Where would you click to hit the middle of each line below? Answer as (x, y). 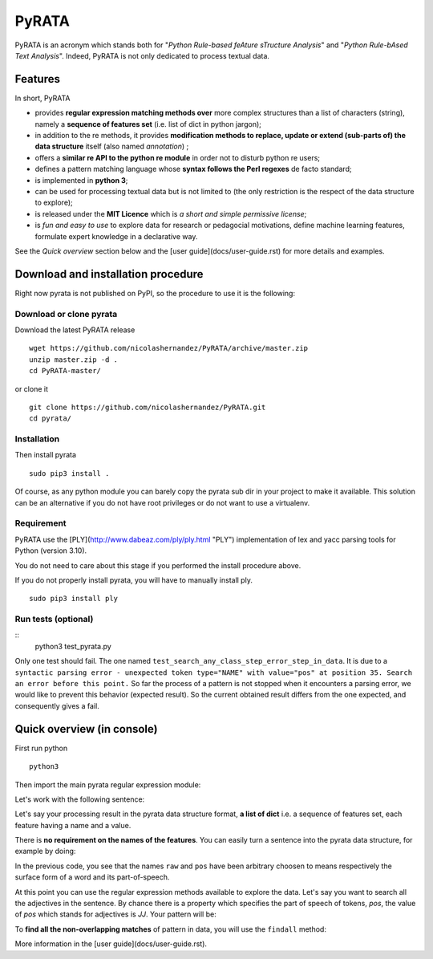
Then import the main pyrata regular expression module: (108, 784)
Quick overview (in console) (86, 729)
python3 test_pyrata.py (73, 646)
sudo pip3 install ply (74, 599)
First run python (41, 748)
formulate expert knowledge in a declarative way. (116, 236)
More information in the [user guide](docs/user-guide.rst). (111, 944)
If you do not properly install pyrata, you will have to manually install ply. (134, 580)
